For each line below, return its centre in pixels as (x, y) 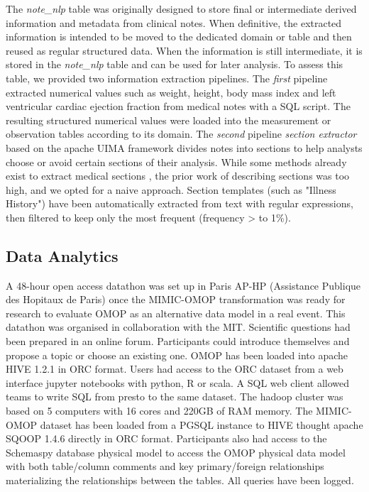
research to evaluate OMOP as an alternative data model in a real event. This (176, 313)
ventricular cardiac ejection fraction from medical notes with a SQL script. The (178, 106)
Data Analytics (62, 255)
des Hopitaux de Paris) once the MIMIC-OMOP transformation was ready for (176, 299)
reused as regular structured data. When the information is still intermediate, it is (184, 50)
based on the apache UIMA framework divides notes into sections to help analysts (184, 147)
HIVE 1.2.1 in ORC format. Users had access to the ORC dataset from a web (175, 369)
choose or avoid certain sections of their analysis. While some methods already (176, 162)
